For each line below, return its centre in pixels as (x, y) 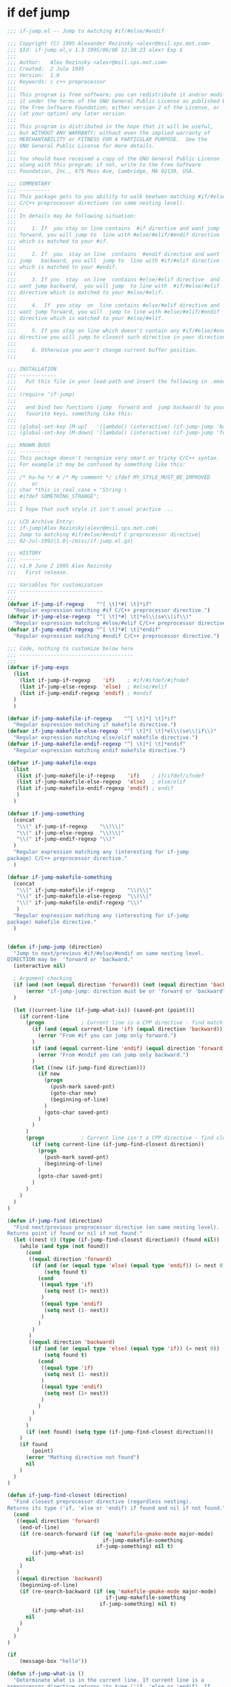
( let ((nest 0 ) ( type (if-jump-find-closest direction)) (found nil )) (117, 1240)
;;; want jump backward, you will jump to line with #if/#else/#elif (113, 286)
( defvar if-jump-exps (38, 668)
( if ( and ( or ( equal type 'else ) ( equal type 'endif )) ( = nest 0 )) (130, 1265)
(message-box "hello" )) (54, 1662)
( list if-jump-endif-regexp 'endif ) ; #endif (86, 693)
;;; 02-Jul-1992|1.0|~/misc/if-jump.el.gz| (70, 541)
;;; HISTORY (24, 553)
